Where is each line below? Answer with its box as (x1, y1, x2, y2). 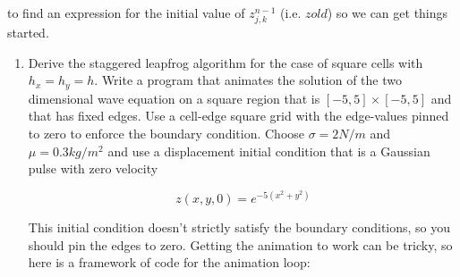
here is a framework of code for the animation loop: (28, 253, 311, 272)
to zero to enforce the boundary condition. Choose (28, 123, 305, 142)
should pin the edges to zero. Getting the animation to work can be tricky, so (28, 235, 453, 254)
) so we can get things (327, 4, 448, 21)
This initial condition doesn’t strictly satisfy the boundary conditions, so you (28, 218, 451, 237)
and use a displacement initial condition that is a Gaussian (107, 141, 430, 160)
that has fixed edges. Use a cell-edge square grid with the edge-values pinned (28, 106, 449, 125)
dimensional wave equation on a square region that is (28, 88, 320, 107)
